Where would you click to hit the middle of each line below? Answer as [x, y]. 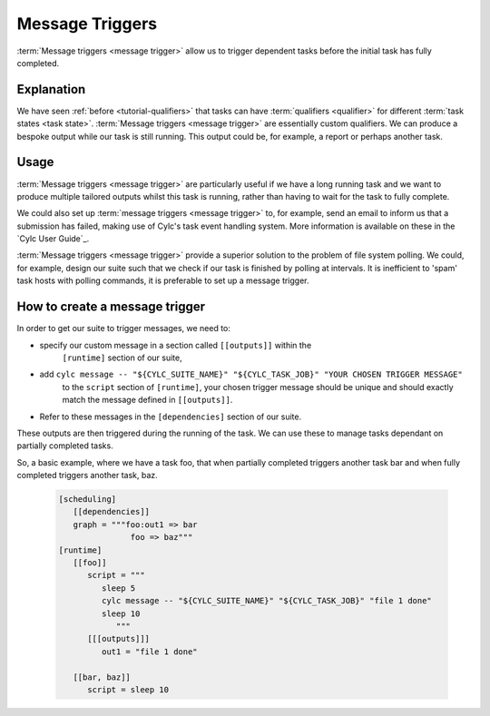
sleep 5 [118, 588]
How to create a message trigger [111, 307]
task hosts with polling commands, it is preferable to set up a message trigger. [163, 280]
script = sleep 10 [128, 689]
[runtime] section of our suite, [122, 358]
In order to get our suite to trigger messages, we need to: [124, 329]
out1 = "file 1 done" [150, 652]
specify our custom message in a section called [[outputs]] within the [176, 345]
